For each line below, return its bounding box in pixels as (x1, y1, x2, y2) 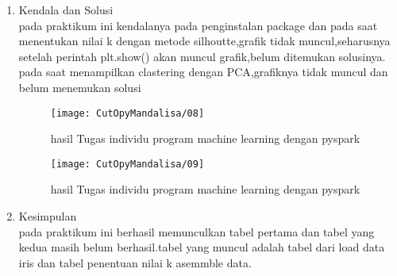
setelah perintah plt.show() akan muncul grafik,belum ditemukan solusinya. (18, 48, 386, 64)
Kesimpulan (18, 208, 77, 224)
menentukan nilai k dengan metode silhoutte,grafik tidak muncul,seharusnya (18, 33, 391, 49)
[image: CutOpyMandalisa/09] (50, 158, 205, 170)
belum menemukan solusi (18, 79, 141, 95)
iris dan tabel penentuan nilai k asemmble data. (18, 254, 252, 270)
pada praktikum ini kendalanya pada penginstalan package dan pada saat (18, 17, 378, 33)
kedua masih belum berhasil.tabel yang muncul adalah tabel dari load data (18, 239, 385, 255)
